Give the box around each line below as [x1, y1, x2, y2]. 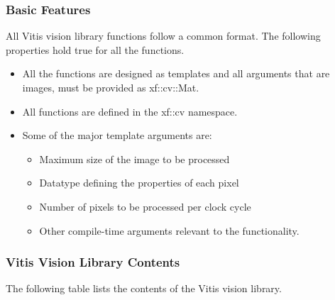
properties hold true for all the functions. [6, 42, 185, 57]
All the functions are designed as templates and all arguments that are [22, 66, 330, 81]
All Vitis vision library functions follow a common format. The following [6, 28, 321, 43]
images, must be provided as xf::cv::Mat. [22, 80, 199, 94]
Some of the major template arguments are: [22, 128, 212, 143]
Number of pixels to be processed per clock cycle [39, 199, 251, 213]
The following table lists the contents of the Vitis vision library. [6, 281, 282, 296]
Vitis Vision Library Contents [6, 253, 180, 271]
